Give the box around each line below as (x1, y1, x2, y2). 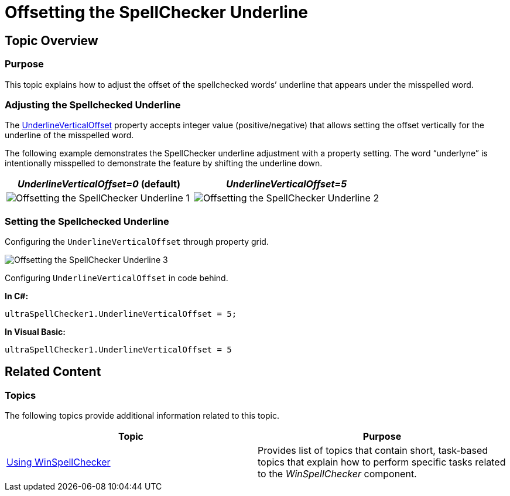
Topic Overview (5, 33, 98, 48)
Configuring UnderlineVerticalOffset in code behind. (5, 273, 228, 283)
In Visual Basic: (5, 327, 66, 337)
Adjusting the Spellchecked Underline (5, 98, 181, 111)
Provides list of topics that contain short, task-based (258, 444, 488, 457)
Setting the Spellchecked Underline (5, 215, 169, 227)
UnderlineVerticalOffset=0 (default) (18, 178, 180, 190)
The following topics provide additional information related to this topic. (5, 411, 279, 421)
